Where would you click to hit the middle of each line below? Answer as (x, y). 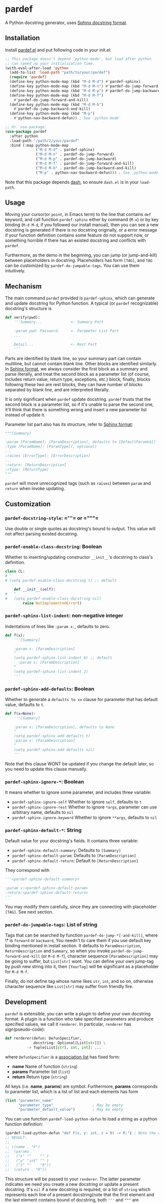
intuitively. (15, 271)
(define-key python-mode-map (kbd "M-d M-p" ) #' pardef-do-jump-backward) (86, 91)
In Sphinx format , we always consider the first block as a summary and (76, 368)
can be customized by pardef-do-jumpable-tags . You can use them (72, 265)
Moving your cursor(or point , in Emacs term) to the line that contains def (78, 214)
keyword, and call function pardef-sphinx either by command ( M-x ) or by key (82, 220)
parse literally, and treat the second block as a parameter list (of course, (78, 374)
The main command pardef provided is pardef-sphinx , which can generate (80, 298)
